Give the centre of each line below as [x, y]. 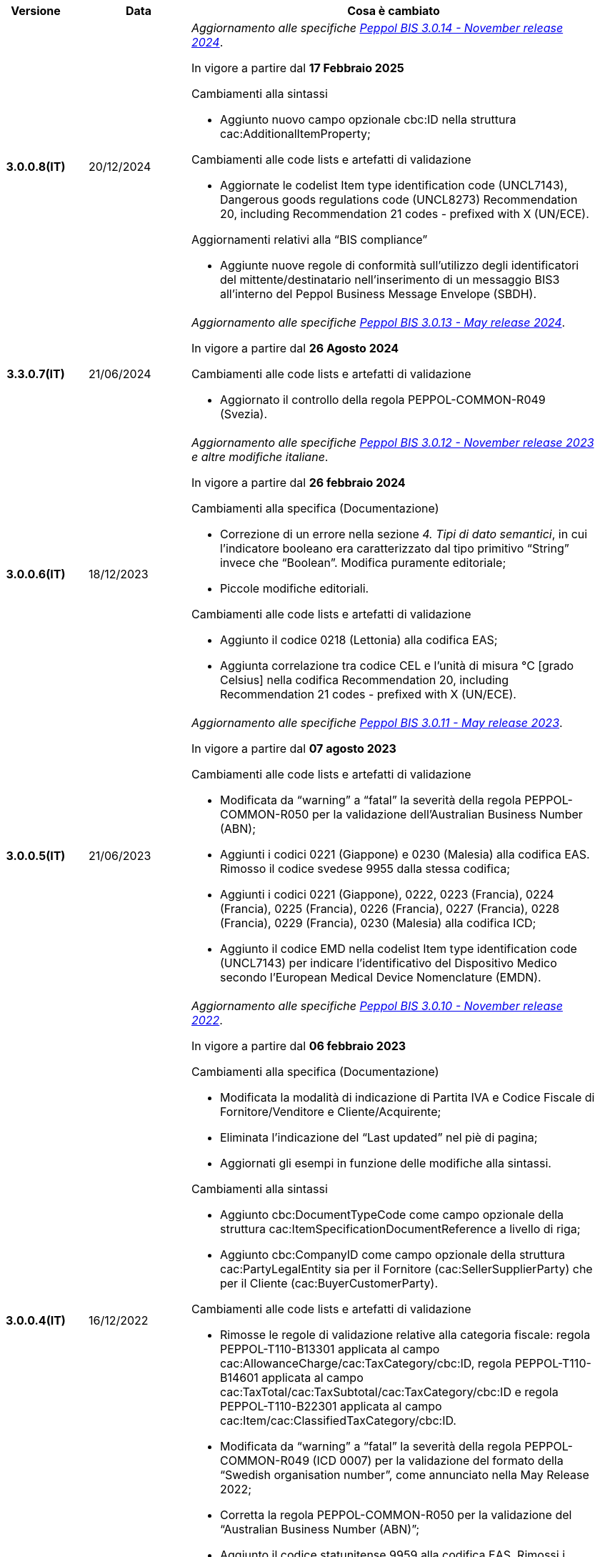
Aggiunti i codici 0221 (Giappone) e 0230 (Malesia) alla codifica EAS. [405, 854]
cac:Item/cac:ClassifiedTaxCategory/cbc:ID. [338, 1420]
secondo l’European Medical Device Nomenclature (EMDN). [380, 977]
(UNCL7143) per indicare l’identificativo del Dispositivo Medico [388, 963]
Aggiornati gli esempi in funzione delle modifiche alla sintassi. [385, 1163]
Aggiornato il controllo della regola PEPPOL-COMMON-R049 [382, 400]
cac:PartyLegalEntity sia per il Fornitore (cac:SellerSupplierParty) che [406, 1269]
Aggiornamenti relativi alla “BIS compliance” [309, 239]
